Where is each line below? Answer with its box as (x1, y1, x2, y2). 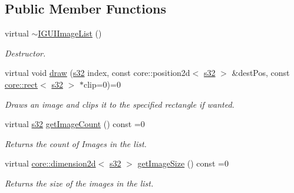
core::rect (5, 78, 38, 90)
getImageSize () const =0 (137, 157, 229, 169)
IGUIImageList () (38, 27, 102, 39)
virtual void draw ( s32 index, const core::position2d (5, 66, 190, 79)
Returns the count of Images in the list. (5, 137, 147, 149)
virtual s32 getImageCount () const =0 (5, 118, 145, 130)
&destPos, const (232, 66, 290, 79)
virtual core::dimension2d (5, 157, 96, 169)
